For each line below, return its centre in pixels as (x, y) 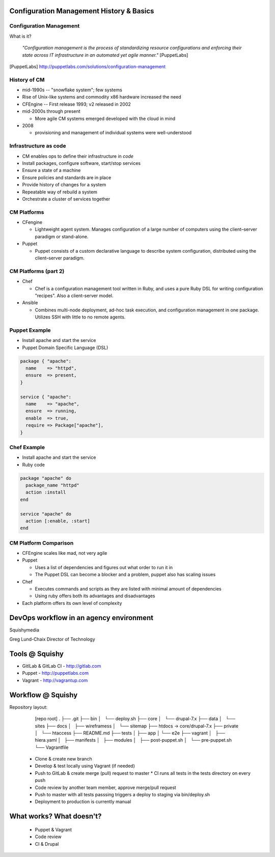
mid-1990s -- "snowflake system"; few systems (72, 90)
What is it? (20, 36)
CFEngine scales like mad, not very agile (65, 553)
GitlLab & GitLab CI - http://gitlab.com (62, 666)
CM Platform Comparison (42, 543)
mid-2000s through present (51, 111)
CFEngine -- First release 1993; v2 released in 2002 (76, 104)
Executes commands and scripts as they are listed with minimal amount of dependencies (128, 589)
